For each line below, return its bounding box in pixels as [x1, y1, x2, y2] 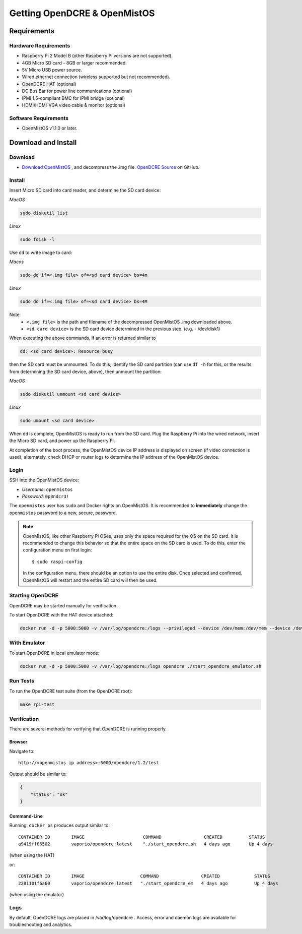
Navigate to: [9, 748, 35, 754]
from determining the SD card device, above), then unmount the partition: [9, 368, 162, 375]
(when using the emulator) [9, 891, 64, 897]
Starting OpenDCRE [9, 592, 59, 599]
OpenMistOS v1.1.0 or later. [22, 125, 78, 131]
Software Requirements [9, 114, 69, 121]
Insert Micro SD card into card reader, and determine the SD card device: [9, 187, 161, 194]
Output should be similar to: [9, 771, 67, 777]
